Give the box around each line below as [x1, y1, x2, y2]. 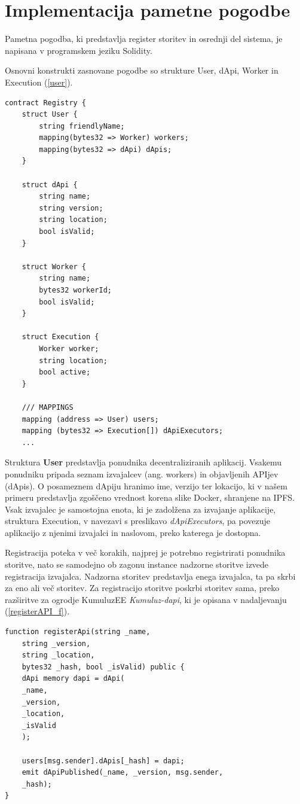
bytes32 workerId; [39, 286, 112, 294]
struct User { [22, 110, 78, 119]
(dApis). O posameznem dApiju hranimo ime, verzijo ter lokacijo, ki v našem [5, 479, 287, 492]
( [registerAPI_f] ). [5, 605, 70, 617]
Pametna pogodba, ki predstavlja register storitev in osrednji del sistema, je [5, 32, 283, 45]
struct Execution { [22, 333, 99, 342]
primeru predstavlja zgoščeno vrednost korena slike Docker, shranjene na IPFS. [5, 491, 295, 504]
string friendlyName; [39, 121, 125, 130]
